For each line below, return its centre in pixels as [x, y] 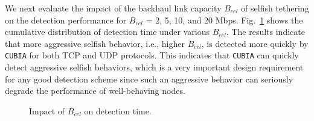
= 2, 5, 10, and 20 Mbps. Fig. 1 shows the [224, 20]
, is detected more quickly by [255, 43]
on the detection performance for [66, 20]
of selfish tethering [275, 8]
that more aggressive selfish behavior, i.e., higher [95, 43]
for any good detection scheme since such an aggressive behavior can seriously [149, 79]
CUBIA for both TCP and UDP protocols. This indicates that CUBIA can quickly [152, 55]
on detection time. [118, 110]
